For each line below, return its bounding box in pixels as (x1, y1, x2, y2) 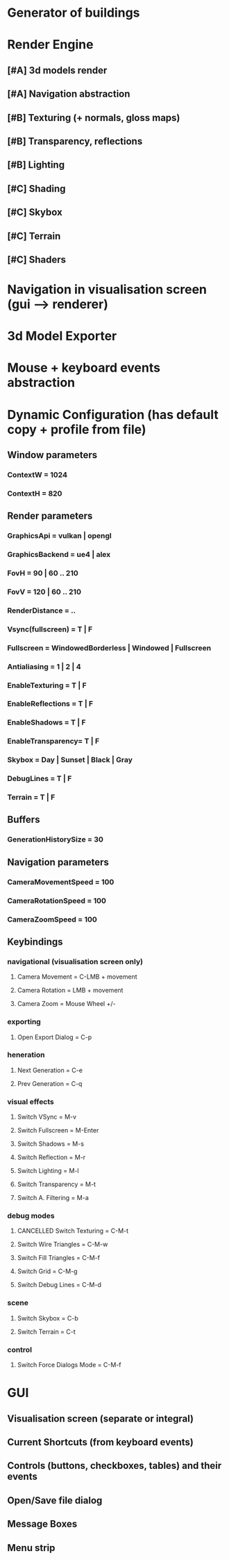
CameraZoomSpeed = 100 (7, 914, 97, 924)
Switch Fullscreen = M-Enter (17, 1126, 99, 1135)
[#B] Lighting (7, 159, 65, 171)
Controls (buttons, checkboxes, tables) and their (7, 1460, 222, 1472)
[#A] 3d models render (7, 64, 108, 76)
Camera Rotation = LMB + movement (17, 986, 124, 995)
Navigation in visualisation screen (7, 282, 207, 297)
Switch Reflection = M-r (17, 1153, 86, 1162)
